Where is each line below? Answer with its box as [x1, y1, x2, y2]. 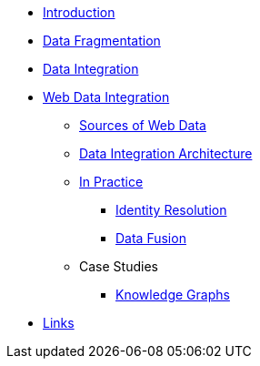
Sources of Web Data [79, 117, 206, 133]
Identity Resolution [115, 202, 227, 218]
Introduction [43, 5, 115, 20]
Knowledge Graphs [115, 287, 230, 302]
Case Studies [79, 259, 158, 274]
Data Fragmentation [43, 33, 161, 48]
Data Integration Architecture [79, 146, 253, 161]
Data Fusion [115, 230, 186, 246]
